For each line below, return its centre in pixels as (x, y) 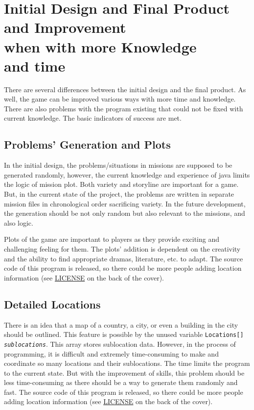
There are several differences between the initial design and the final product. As (125, 89)
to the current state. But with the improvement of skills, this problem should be (124, 372)
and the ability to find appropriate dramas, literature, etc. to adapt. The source (124, 258)
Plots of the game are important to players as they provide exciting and (112, 239)
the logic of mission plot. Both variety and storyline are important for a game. (121, 184)
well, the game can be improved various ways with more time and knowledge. (120, 99)
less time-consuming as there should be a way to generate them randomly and (121, 382)
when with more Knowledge (100, 46)
